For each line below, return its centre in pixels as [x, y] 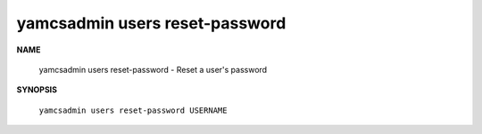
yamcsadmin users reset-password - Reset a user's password [153, 69]
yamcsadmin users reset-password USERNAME [133, 110]
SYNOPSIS [37, 90]
